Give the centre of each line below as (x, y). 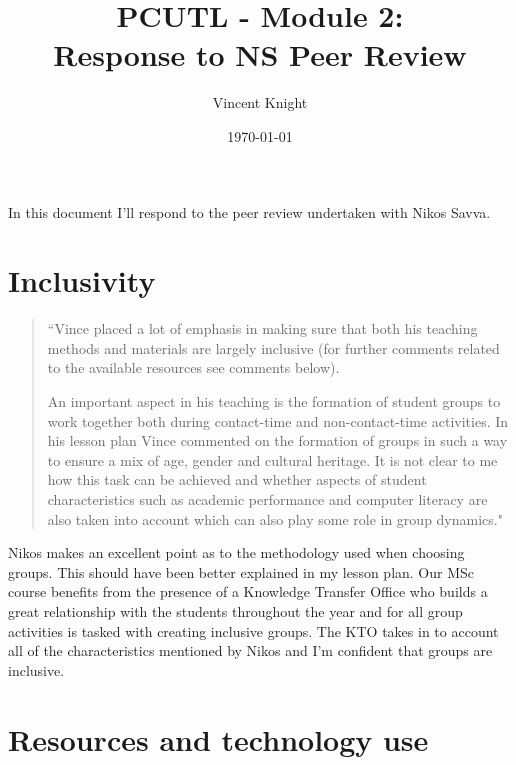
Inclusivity (82, 280)
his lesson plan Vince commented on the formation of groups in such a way (277, 440)
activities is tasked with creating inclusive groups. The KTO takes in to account (253, 630)
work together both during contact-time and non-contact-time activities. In (278, 420)
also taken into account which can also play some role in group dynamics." (275, 518)
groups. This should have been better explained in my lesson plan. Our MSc (241, 571)
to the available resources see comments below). (193, 367)
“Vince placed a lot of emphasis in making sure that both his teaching (262, 328)
